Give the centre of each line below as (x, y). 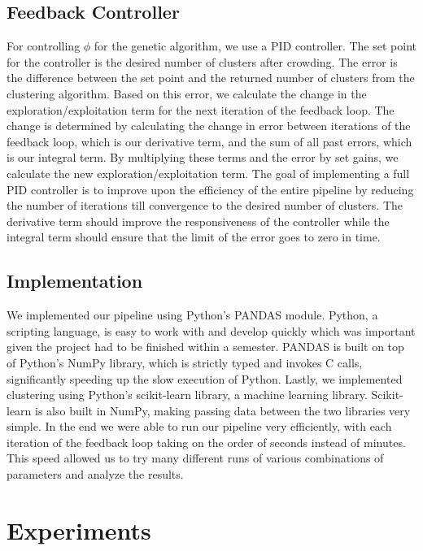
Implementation (75, 281)
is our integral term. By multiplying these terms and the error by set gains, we (203, 157)
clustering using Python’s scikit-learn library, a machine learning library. (187, 395)
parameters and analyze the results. (95, 474)
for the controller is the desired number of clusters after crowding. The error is (202, 61)
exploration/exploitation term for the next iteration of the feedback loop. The (201, 109)
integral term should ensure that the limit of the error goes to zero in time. (194, 237)
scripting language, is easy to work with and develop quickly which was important (211, 330)
